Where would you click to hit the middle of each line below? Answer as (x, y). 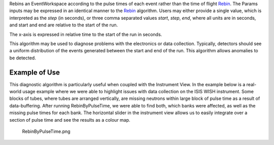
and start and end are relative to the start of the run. (64, 25)
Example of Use (35, 72)
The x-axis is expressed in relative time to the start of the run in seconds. (86, 34)
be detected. (23, 58)
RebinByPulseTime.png (46, 131)
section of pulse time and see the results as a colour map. (70, 120)
